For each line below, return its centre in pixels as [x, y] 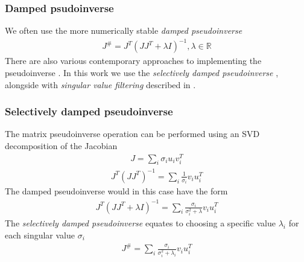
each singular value [40, 235]
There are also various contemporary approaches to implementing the [133, 61]
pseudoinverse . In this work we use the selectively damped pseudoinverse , [142, 72]
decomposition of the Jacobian [61, 145]
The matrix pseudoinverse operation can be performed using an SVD [132, 134]
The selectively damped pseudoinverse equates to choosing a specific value [140, 223]
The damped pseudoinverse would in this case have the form [116, 191]
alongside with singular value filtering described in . [100, 84]
